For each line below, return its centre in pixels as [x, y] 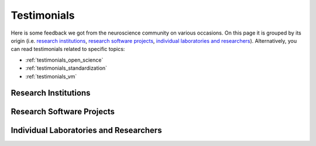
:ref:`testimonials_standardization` [66, 68]
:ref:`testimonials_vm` [51, 76]
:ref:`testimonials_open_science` [64, 60]
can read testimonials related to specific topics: [68, 49]
